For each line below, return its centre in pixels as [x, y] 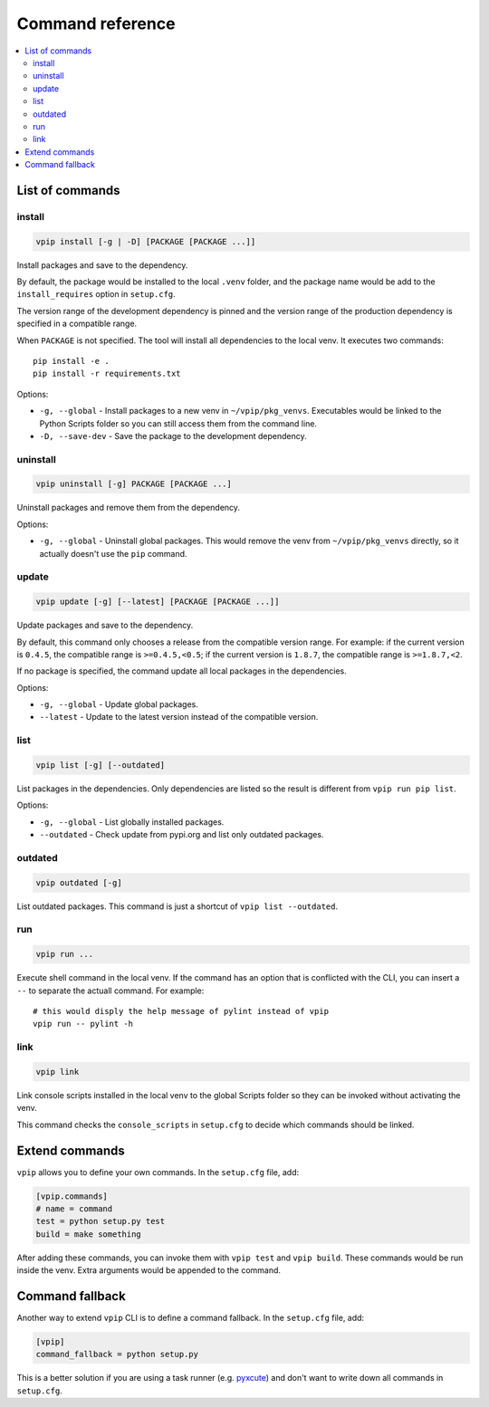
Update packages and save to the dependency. [105, 626]
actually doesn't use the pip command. [113, 553]
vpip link [58, 1072]
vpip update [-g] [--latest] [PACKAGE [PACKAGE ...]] [158, 602]
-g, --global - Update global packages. [119, 704]
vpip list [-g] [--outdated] [101, 766]
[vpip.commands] [72, 1196]
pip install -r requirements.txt [107, 374]
